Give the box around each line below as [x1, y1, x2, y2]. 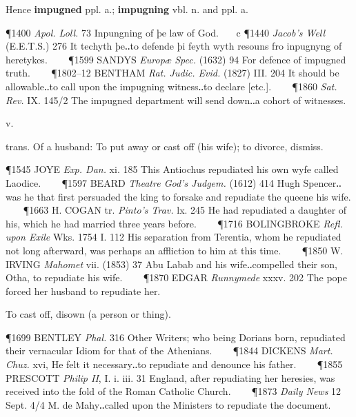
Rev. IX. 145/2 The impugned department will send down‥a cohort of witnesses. [6, 92, 346, 107]
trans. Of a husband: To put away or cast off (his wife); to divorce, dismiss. [6, 139, 324, 153]
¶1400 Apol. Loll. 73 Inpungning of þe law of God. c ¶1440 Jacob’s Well [6, 25, 326, 39]
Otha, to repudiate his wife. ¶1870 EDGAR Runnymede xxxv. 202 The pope [6, 270, 347, 285]
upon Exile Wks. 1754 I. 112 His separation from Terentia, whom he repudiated [6, 230, 342, 244]
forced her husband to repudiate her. [6, 283, 161, 298]
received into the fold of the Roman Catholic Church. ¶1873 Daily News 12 [6, 384, 342, 398]
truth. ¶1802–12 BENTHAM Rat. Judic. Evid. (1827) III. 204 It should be [6, 65, 339, 80]
